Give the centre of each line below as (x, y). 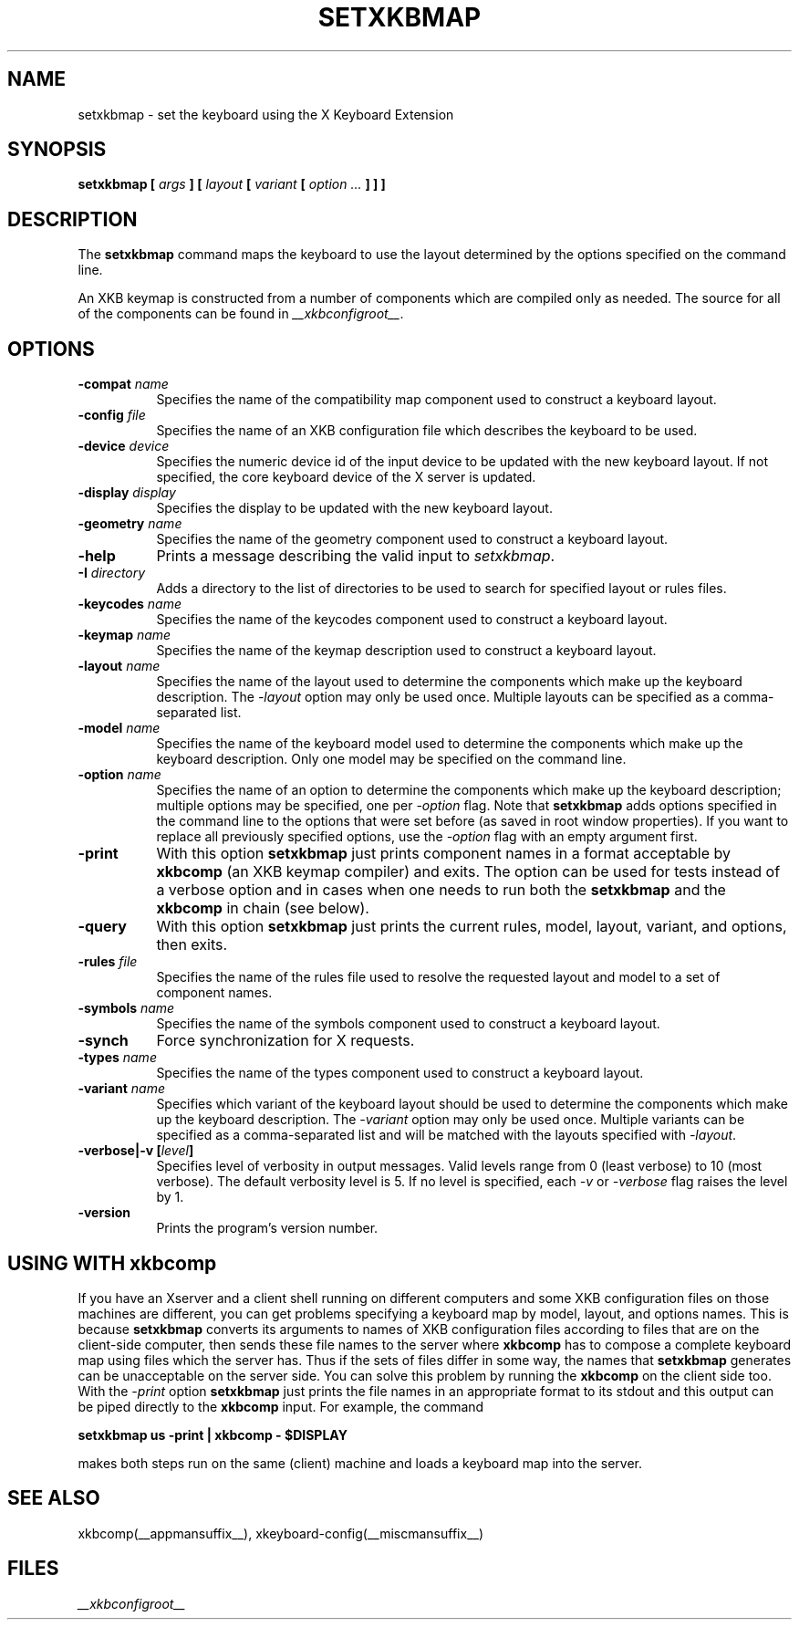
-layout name (119, 666)
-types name (117, 1058)
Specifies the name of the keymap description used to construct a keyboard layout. (406, 651)
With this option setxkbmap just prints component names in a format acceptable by (443, 854)
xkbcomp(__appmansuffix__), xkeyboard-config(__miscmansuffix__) (281, 1533)
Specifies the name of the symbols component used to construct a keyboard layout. (408, 1024)
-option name (119, 775)
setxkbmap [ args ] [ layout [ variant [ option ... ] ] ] (232, 184)
